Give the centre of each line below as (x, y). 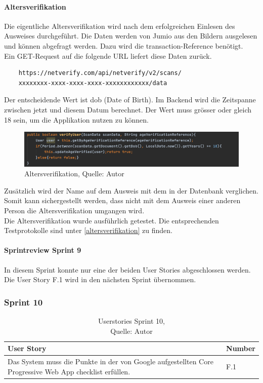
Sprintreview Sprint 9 (43, 250)
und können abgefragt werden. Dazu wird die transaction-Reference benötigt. (124, 45)
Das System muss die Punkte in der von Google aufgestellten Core (111, 361)
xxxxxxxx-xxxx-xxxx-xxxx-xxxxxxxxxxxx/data (93, 83)
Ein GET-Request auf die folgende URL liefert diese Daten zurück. (108, 55)
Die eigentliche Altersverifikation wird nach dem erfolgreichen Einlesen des (120, 26)
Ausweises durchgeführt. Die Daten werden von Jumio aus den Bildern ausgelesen (131, 36)
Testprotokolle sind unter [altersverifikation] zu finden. (88, 230)
